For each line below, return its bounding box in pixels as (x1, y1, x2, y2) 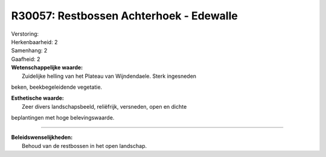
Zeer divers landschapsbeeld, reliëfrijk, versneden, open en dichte (22, 103, 187, 110)
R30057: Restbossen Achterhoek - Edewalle (11, 9, 238, 22)
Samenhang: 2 (11, 47, 48, 54)
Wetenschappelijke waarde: (11, 64, 83, 71)
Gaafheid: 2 (11, 55, 40, 63)
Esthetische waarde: (11, 94, 65, 102)
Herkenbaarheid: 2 (11, 38, 58, 45)
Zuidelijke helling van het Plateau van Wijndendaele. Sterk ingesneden (22, 72, 196, 80)
